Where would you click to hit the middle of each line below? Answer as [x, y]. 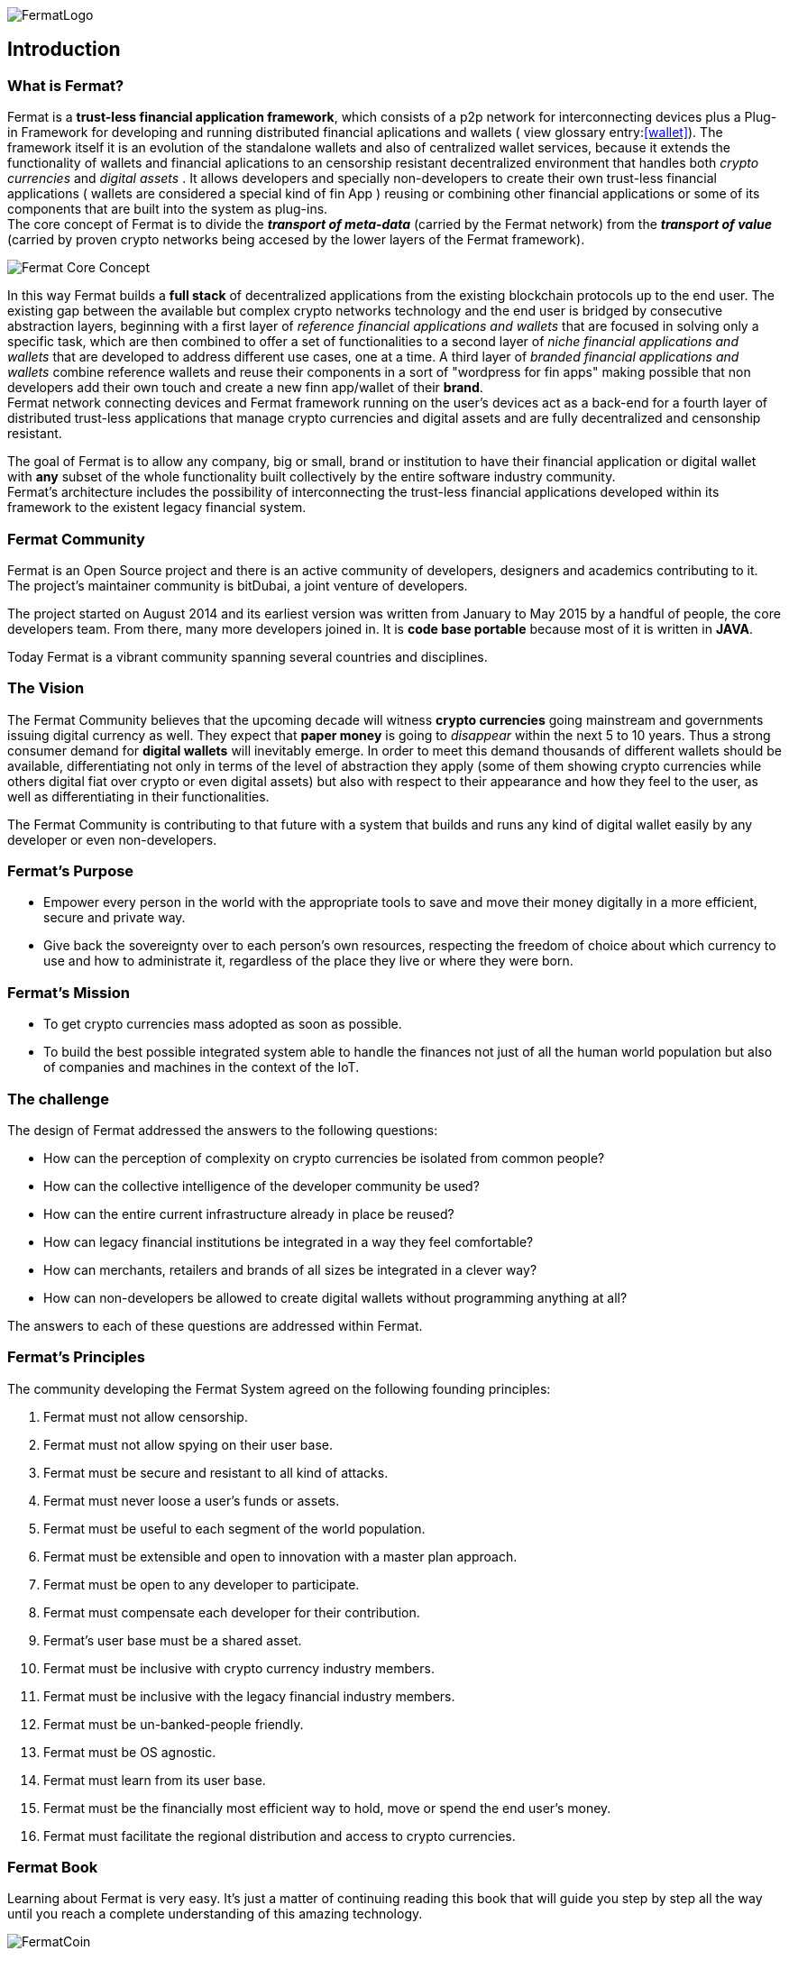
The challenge [58, 1099]
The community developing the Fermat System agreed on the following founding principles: [279, 1388]
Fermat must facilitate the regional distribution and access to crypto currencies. [280, 1836]
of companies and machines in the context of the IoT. [202, 1067]
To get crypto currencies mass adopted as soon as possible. [223, 1024]
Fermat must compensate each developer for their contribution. [232, 1612]
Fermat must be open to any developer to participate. [202, 1584]
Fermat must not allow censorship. [146, 1416]
